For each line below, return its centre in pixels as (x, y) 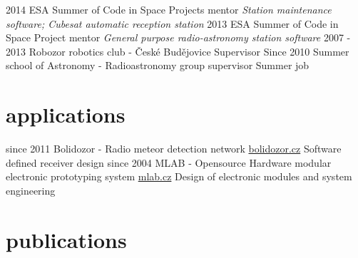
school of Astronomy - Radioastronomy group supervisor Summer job (158, 65)
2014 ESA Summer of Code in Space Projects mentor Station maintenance (169, 9)
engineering (31, 190)
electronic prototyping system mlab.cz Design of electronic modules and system (179, 176)
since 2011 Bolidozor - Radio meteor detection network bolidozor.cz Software (174, 149)
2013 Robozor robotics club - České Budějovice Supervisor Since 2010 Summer (178, 51)
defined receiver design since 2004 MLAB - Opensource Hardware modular (169, 162)
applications (66, 114)
